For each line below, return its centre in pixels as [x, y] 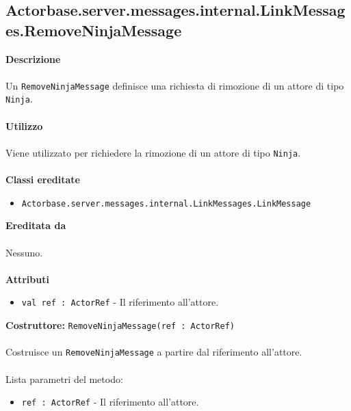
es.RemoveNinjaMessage [94, 30]
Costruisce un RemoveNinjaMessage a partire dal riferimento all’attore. [154, 352]
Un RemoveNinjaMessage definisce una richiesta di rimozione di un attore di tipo [175, 85]
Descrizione [33, 58]
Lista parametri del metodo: [64, 379]
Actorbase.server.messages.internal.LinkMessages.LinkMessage [166, 203]
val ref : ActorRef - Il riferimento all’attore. [120, 302]
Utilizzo [24, 125]
